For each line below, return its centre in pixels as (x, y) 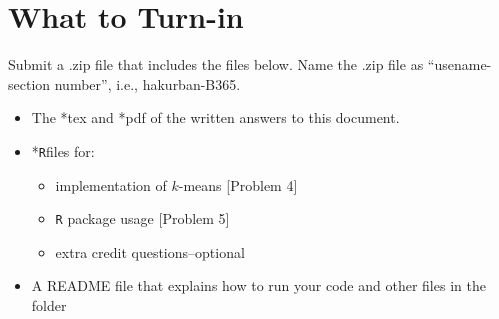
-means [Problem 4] (238, 184)
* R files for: (63, 150)
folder (49, 305)
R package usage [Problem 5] (142, 218)
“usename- (459, 64)
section (29, 83)
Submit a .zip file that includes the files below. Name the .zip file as (216, 64)
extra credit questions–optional (150, 251)
